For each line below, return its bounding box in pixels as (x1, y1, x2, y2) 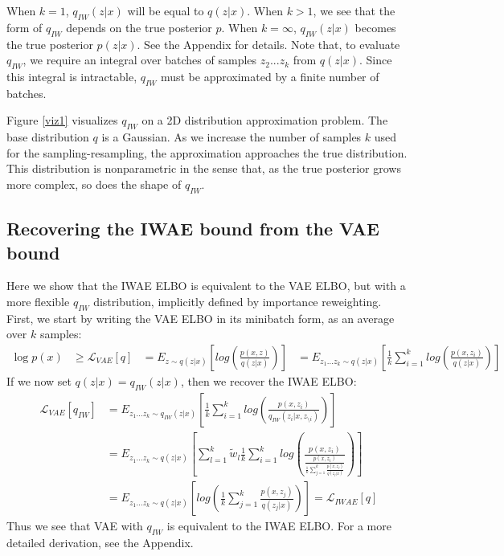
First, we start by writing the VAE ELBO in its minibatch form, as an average (6, 309, 395, 326)
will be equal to (127, 2, 204, 18)
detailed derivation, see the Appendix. (6, 534, 194, 551)
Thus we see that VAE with (6, 517, 143, 534)
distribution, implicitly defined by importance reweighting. (93, 292, 382, 309)
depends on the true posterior (66, 18, 212, 35)
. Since (359, 51, 392, 68)
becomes (354, 18, 396, 35)
